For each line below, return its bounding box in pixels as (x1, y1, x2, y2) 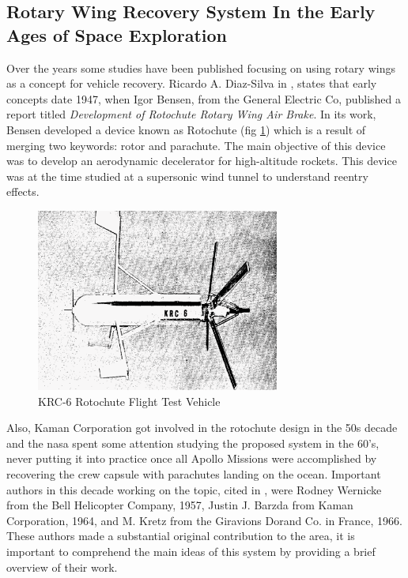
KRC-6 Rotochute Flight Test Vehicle (38, 392, 221, 409)
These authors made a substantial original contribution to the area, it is (6, 527, 355, 544)
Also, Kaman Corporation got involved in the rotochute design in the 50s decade (6, 419, 398, 436)
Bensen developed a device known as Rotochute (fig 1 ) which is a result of (6, 121, 366, 137)
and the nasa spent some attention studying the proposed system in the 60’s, (6, 434, 380, 451)
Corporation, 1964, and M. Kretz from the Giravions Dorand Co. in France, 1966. (6, 512, 403, 528)
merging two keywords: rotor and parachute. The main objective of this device (6, 137, 386, 153)
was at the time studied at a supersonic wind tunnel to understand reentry (6, 167, 368, 184)
